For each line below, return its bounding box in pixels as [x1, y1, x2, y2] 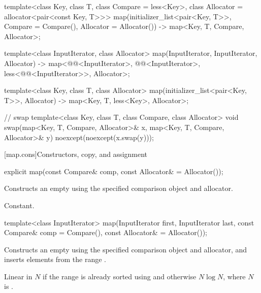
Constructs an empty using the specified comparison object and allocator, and [4, 244, 247, 254]
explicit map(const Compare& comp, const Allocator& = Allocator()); [4, 166, 223, 176]
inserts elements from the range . [4, 254, 106, 265]
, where [223, 271, 246, 281]
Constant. [4, 200, 35, 210]
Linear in [4, 271, 32, 281]
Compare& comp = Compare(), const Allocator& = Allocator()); [4, 227, 208, 238]
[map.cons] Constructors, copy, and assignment [4, 149, 148, 159]
